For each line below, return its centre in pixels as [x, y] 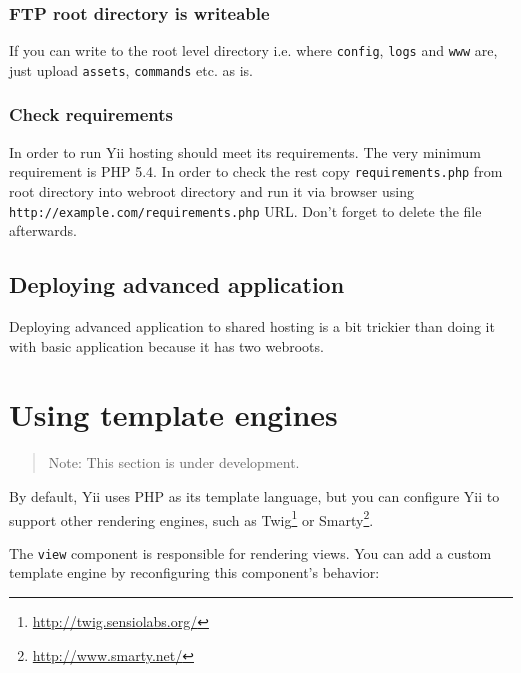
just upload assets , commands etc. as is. [131, 69]
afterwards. [43, 230]
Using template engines [173, 414]
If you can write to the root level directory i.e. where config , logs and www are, [253, 50]
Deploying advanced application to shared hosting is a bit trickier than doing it [252, 326]
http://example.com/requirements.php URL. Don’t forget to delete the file [245, 210]
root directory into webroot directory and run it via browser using [211, 191]
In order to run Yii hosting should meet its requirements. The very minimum [245, 151]
